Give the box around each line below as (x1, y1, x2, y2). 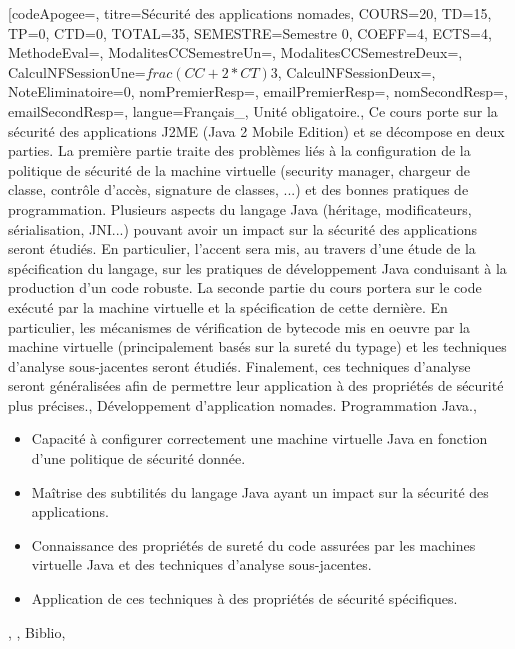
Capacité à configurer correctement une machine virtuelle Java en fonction (31, 428, 488, 449)
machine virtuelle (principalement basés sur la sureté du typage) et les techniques (8, 336, 507, 357)
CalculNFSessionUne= (8, 61, 146, 82)
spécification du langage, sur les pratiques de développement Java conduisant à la (8, 257, 507, 278)
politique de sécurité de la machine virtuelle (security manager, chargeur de (8, 159, 470, 180)
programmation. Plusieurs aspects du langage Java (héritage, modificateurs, (8, 198, 472, 219)
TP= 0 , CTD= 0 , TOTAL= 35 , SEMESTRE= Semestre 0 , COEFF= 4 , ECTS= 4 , (8, 22, 492, 43)
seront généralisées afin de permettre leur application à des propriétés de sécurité (8, 375, 504, 396)
